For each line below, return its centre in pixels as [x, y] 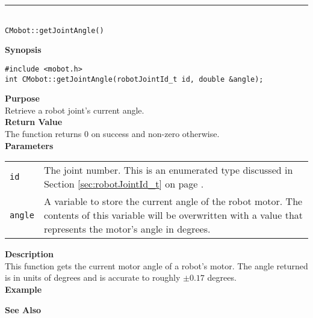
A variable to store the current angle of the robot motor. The [173, 201]
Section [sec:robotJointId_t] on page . [124, 184]
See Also [23, 309]
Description [29, 254]
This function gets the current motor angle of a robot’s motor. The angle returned [156, 265]
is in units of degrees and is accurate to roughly [93, 277]
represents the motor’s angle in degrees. [127, 229]
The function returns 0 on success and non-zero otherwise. [112, 133]
